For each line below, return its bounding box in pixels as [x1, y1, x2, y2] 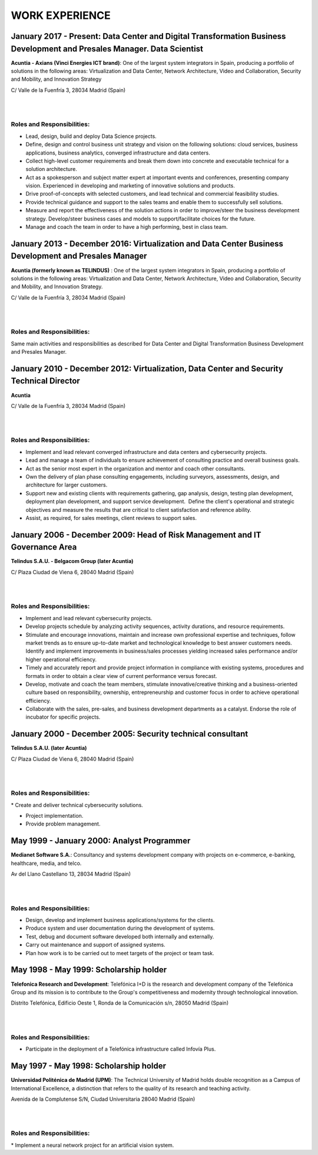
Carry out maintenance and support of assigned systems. [25, 941, 165, 949]
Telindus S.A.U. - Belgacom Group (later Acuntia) [11, 558, 134, 565]
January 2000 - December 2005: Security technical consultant [11, 729, 249, 739]
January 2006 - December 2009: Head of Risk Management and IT [11, 529, 261, 539]
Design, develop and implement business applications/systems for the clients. [25, 917, 215, 924]
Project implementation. [25, 812, 84, 820]
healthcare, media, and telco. [11, 860, 82, 867]
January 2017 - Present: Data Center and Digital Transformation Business [11, 31, 286, 41]
